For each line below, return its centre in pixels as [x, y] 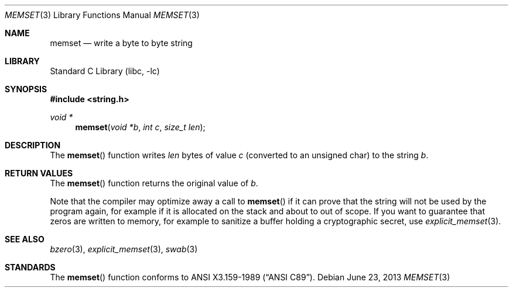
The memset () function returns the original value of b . [154, 183]
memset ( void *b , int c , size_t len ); [140, 127]
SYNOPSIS [26, 89]
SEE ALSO [25, 239]
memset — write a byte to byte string [121, 43]
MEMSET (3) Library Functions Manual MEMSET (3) [102, 15]
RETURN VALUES [39, 173]
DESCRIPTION [33, 145]
